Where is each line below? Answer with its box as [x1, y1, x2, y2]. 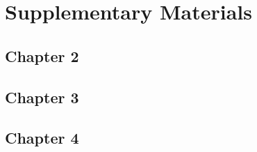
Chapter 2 [5, 45, 79, 66]
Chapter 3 [5, 86, 79, 107]
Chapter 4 [5, 127, 79, 149]
